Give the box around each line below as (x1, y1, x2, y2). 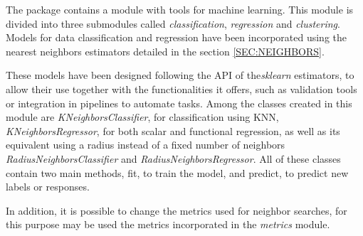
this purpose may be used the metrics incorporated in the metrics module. (6, 217, 330, 232)
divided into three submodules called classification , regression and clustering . (6, 16, 340, 31)
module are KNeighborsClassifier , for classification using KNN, (6, 109, 279, 124)
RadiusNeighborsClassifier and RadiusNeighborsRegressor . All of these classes (6, 151, 341, 166)
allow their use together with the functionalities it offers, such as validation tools (6, 81, 357, 96)
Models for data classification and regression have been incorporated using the (6, 30, 347, 45)
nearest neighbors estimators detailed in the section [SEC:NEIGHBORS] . (6, 43, 325, 58)
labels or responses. (6, 179, 90, 194)
